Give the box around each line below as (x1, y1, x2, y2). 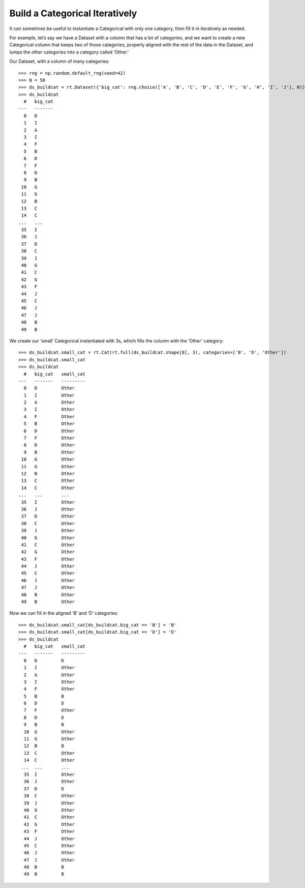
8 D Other (23, 442, 75, 448)
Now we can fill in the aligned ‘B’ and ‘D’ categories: (9, 610, 118, 616)
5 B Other (23, 421, 75, 427)
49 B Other (21, 599, 75, 605)
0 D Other (23, 385, 75, 391)
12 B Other (21, 471, 75, 476)
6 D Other (23, 428, 75, 434)
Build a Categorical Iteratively (9, 8, 137, 19)
